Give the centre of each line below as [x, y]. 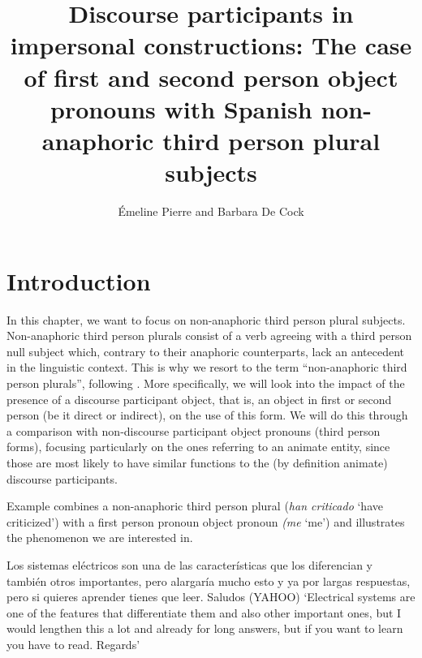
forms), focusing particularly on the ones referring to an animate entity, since [198, 447]
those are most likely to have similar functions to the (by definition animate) [197, 462]
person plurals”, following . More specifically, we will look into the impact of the [206, 383]
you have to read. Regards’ [73, 644]
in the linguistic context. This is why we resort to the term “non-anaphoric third [207, 367]
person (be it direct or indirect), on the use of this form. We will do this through [207, 415]
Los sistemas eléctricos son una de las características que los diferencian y [189, 564]
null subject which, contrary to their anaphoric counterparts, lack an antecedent [206, 351]
